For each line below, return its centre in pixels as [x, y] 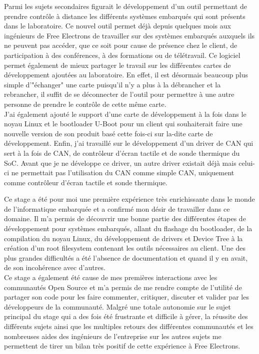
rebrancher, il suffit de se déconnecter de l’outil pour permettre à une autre [119, 94]
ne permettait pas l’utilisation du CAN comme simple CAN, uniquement [123, 173]
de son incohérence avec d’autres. [55, 267]
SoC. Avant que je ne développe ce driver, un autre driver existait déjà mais [120, 163]
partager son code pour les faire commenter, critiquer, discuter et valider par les [126, 297]
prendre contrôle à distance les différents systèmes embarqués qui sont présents [125, 16]
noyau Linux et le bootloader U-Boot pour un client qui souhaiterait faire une [123, 124]
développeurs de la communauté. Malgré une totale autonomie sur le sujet [117, 306]
